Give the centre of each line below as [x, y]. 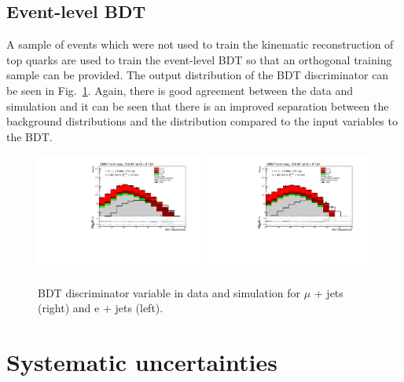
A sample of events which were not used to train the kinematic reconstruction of [200, 44]
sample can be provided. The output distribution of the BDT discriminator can [198, 75]
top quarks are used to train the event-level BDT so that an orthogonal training [199, 59]
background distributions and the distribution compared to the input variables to [202, 121]
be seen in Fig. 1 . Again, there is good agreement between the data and [180, 90]
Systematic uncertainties [142, 362]
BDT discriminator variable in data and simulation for [169, 292]
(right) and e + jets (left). [101, 308]
